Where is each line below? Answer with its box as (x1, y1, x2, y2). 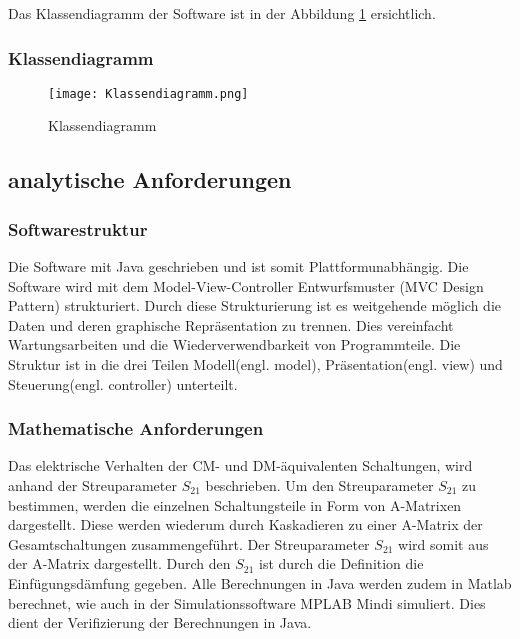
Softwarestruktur (8, 216, 148, 241)
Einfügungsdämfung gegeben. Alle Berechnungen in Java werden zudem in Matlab (8, 573, 512, 593)
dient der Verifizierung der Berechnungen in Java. (8, 612, 312, 633)
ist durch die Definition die (259, 553, 424, 574)
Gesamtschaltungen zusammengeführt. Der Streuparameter (8, 533, 370, 554)
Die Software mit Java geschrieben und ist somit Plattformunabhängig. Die (8, 256, 469, 277)
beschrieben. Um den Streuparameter (205, 475, 434, 496)
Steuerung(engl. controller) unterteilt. (8, 373, 238, 394)
